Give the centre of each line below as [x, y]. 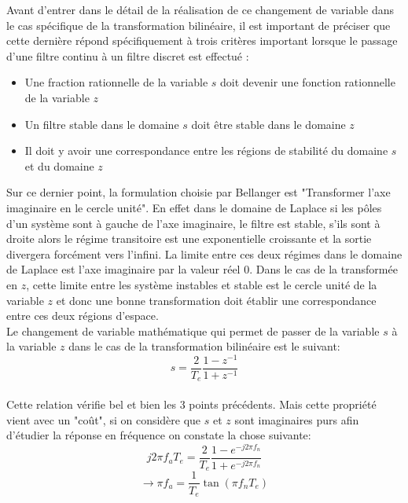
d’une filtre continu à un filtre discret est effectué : [128, 55]
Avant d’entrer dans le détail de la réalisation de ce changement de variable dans [200, 9]
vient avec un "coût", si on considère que [104, 419]
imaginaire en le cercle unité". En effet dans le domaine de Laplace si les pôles [194, 207]
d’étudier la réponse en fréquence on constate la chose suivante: [159, 435]
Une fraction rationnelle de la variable [116, 82]
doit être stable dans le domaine [268, 124]
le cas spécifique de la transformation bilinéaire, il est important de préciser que [198, 25]
